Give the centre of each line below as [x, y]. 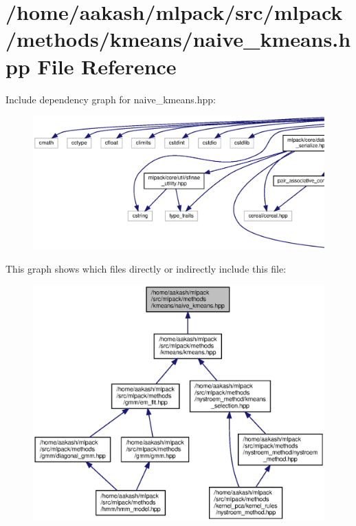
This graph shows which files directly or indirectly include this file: [146, 268]
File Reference [107, 66]
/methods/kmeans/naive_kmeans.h [178, 39]
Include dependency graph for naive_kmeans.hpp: [111, 99]
